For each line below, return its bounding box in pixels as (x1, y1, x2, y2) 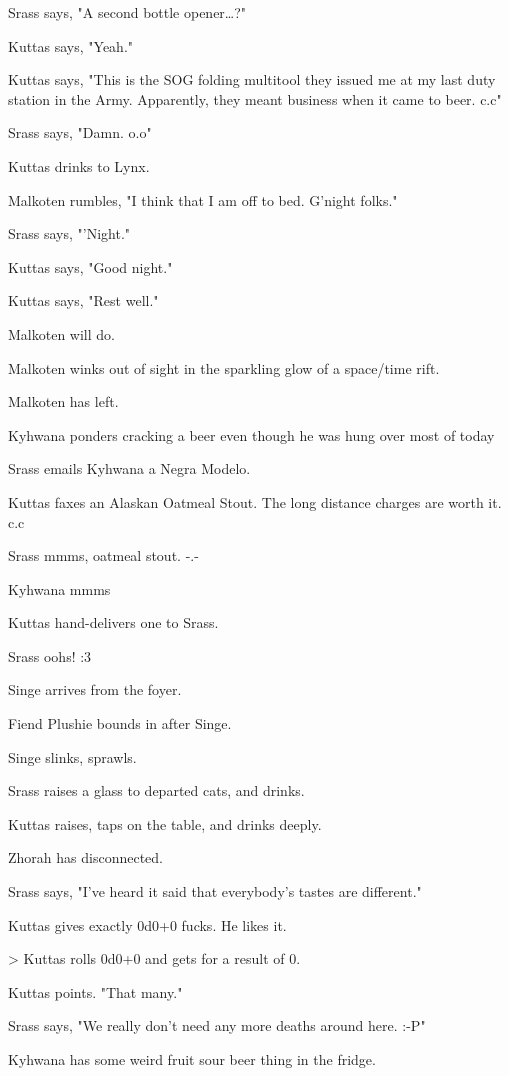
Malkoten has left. (8, 391, 119, 412)
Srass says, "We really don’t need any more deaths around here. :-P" (8, 1015, 426, 1036)
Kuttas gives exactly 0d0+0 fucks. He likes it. (8, 914, 287, 935)
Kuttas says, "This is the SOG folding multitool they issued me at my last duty (8, 69, 496, 90)
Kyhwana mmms (8, 578, 111, 599)
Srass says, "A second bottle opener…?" (8, 2, 247, 22)
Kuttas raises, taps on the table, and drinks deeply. (8, 813, 322, 834)
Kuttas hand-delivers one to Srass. (8, 612, 219, 633)
